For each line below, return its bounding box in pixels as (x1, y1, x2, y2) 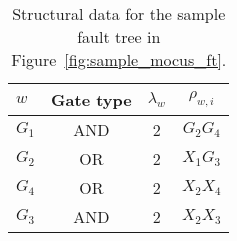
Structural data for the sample (12, 2, 226, 25)
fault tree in (77, 25, 161, 48)
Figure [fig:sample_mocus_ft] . (11, 48, 227, 71)
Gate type (51, 88, 132, 111)
